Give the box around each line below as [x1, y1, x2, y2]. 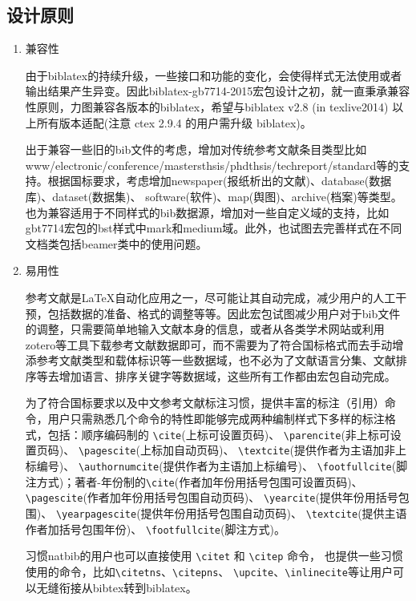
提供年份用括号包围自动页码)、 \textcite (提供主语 [140, 504, 407, 521]
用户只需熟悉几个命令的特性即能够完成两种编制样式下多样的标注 [47, 410, 385, 427]
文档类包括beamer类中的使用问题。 [25, 235, 208, 252]
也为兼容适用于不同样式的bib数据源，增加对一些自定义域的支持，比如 [25, 204, 390, 220]
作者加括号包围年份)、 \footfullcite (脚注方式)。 [25, 520, 285, 537]
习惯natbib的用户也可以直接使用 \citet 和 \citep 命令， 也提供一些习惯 [25, 547, 403, 564]
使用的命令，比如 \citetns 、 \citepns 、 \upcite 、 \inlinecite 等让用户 [25, 563, 393, 579]
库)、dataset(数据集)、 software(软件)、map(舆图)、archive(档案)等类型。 [25, 188, 402, 204]
